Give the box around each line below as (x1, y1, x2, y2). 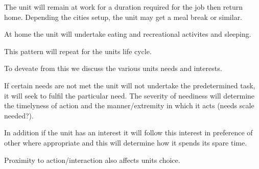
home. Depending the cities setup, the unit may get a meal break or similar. (4, 11, 243, 22)
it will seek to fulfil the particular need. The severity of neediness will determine (4, 90, 255, 101)
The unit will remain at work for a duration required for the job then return (4, 2, 243, 12)
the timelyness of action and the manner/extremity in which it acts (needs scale (4, 100, 254, 111)
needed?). (4, 110, 34, 120)
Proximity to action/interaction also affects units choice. (4, 154, 180, 165)
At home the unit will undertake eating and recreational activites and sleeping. (4, 29, 251, 39)
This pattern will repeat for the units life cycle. (4, 45, 152, 56)
